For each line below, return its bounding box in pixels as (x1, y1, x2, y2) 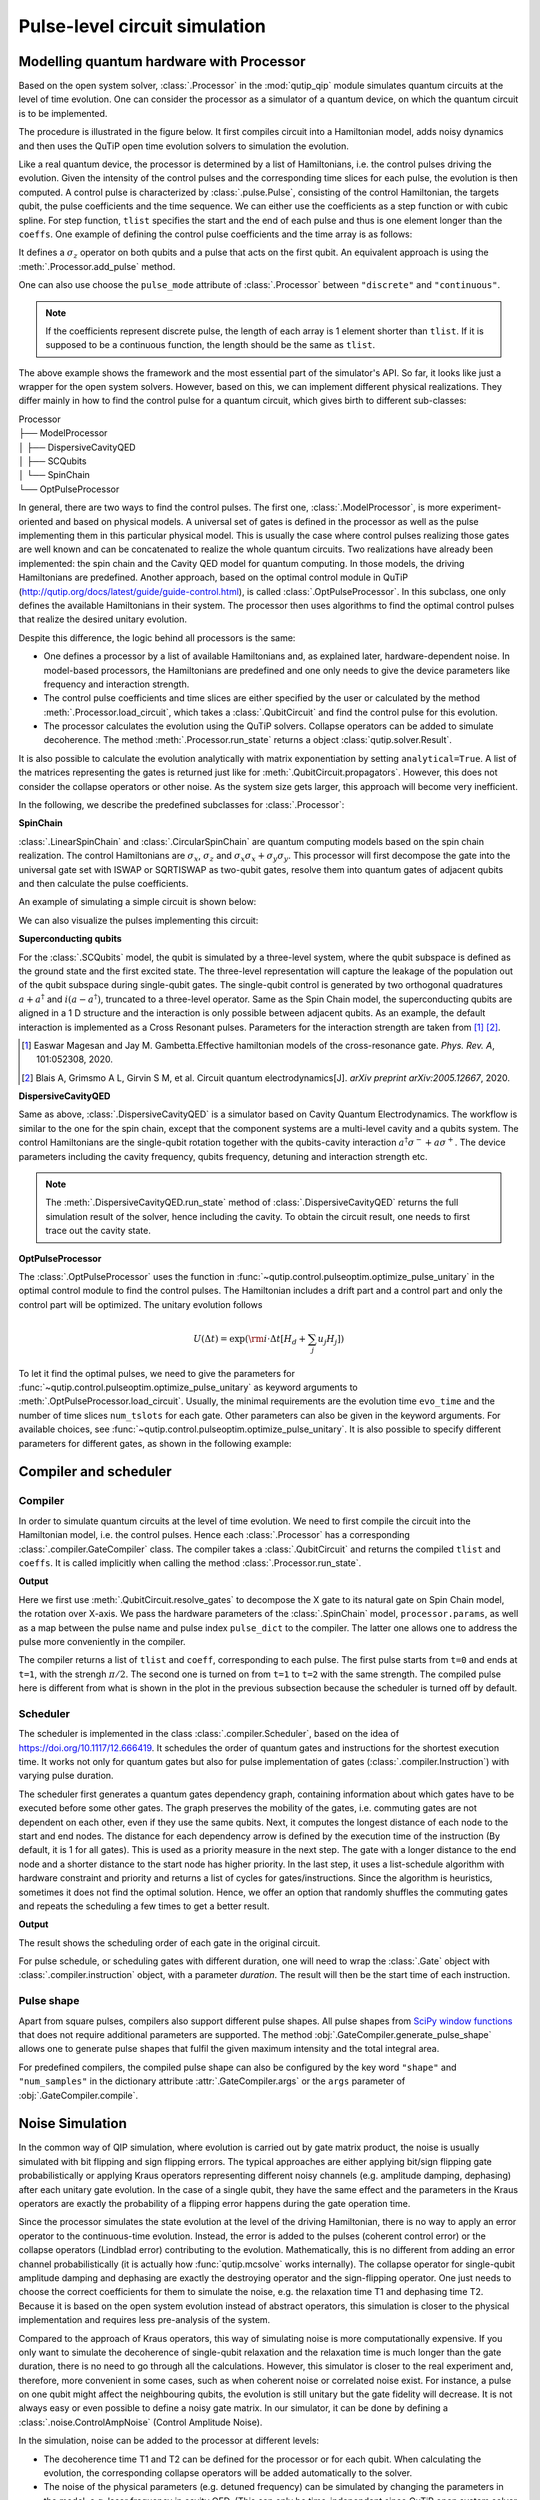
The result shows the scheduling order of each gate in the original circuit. (18, 1936, 321, 1949)
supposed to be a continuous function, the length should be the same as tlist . (45, 339, 376, 351)
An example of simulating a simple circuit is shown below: (18, 896, 257, 908)
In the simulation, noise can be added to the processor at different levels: (18, 2435, 320, 2447)
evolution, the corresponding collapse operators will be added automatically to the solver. (43, 2467, 413, 2479)
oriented (18, 515, 54, 527)
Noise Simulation (18, 2115, 127, 2132)
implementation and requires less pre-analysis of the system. (18, 2314, 271, 2326)
